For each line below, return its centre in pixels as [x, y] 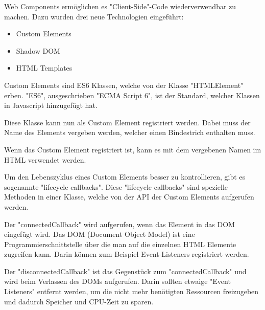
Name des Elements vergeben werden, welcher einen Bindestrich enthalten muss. [130, 132]
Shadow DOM [38, 50]
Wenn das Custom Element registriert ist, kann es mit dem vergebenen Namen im [133, 149]
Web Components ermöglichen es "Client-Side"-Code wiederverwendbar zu [120, 6]
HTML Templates [44, 68]
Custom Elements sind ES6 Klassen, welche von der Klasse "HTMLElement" [124, 85]
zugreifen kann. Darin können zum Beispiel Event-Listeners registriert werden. [127, 254]
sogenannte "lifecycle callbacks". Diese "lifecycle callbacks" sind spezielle [116, 186]
